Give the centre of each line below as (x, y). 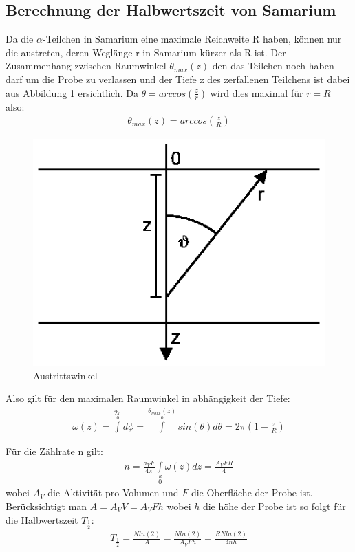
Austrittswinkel (65, 375)
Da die (20, 39)
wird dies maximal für (257, 92)
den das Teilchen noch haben (273, 66)
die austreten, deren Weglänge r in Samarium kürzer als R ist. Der (146, 52)
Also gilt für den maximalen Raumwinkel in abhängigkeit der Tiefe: (148, 398)
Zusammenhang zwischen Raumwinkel (86, 66)
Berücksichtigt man (46, 506)
